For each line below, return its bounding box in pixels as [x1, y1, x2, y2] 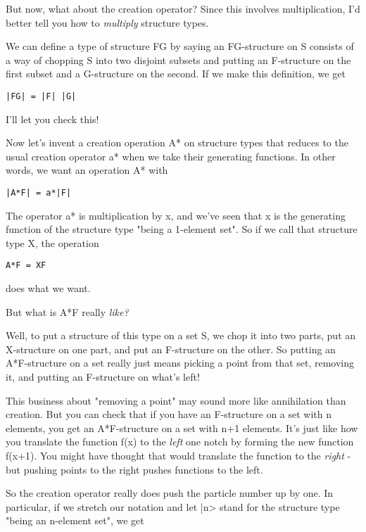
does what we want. [6, 281, 91, 296]
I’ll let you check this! [6, 111, 99, 126]
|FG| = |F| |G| [6, 91, 77, 101]
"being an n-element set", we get [6, 513, 144, 528]
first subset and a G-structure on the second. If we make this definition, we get [6, 66, 346, 81]
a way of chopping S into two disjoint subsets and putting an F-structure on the [6, 52, 351, 67]
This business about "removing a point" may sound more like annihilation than [6, 393, 346, 407]
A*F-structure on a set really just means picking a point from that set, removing [6, 355, 355, 370]
